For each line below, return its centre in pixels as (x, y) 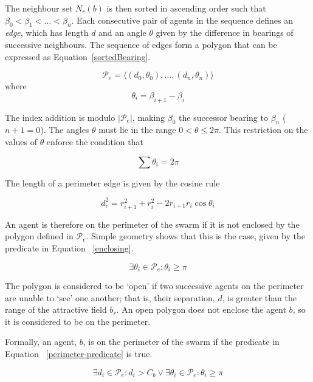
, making (149, 117)
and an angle (122, 32)
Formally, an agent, (41, 342)
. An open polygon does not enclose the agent (201, 309)
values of (21, 141)
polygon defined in (39, 236)
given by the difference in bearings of (225, 32)
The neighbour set (39, 8)
